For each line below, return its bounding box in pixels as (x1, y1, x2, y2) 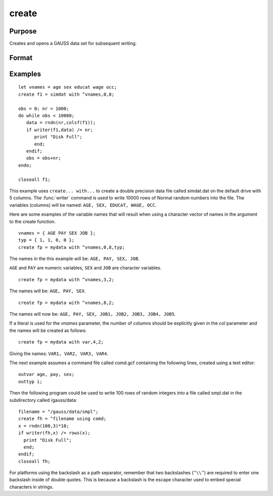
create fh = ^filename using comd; (18, 416, 107, 422)
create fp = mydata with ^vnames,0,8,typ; (18, 244, 125, 250)
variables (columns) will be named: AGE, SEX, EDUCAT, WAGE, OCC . (9, 202, 157, 208)
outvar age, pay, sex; (18, 371, 75, 377)
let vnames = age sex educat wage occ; (18, 84, 117, 90)
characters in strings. (9, 484, 54, 490)
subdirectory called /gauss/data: (9, 397, 77, 403)
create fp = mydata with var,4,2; (18, 339, 104, 345)
